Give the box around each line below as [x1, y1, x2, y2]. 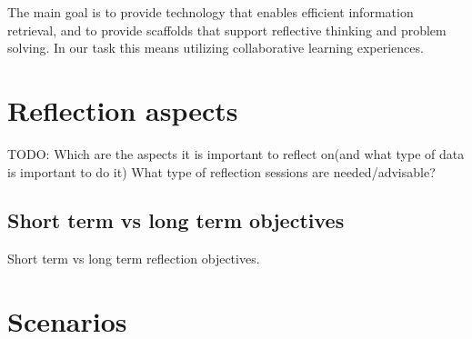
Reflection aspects [7, 91, 238, 128]
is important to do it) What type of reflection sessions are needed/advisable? [7, 162, 436, 181]
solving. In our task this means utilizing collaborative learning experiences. [7, 38, 424, 57]
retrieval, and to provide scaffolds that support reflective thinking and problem [7, 20, 447, 39]
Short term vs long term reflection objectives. [7, 249, 260, 268]
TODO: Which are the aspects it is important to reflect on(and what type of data [7, 144, 465, 163]
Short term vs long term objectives [7, 206, 345, 234]
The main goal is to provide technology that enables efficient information [7, 3, 414, 21]
